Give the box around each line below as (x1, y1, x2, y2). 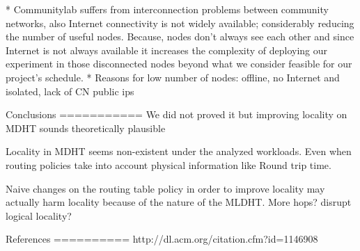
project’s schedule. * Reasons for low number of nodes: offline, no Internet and (6, 70, 340, 84)
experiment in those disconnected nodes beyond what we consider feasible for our (6, 56, 352, 71)
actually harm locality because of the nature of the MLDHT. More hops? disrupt (6, 195, 352, 209)
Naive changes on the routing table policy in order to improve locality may (6, 181, 325, 195)
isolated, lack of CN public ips (6, 83, 134, 98)
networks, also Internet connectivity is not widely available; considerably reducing (6, 15, 354, 30)
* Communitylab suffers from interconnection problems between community (6, 2, 329, 16)
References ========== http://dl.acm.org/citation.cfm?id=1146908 (6, 232, 318, 246)
